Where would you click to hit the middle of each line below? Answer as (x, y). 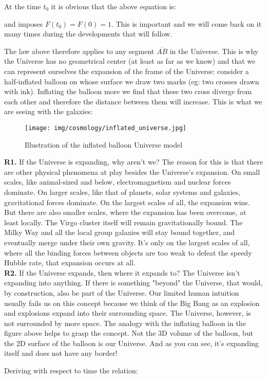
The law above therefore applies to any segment (79, 51)
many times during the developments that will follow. (88, 34)
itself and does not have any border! (61, 353)
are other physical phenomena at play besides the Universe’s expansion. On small (132, 172)
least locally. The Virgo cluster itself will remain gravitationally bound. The (123, 222)
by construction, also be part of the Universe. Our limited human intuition (122, 292)
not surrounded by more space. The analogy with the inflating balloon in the (125, 323)
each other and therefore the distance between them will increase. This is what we (133, 101)
